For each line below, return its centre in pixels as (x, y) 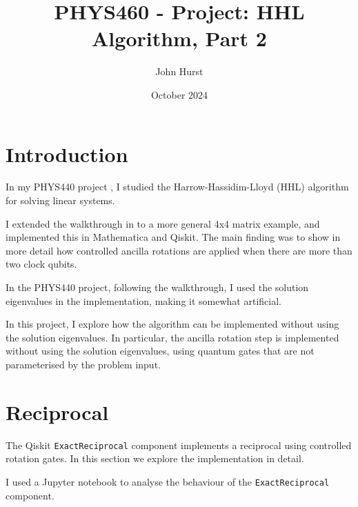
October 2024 (179, 94)
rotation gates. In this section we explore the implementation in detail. (155, 458)
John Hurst (179, 71)
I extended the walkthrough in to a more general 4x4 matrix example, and (163, 223)
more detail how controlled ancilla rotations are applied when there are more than (179, 250)
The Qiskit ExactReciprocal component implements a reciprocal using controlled (179, 445)
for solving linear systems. (60, 200)
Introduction (67, 153)
